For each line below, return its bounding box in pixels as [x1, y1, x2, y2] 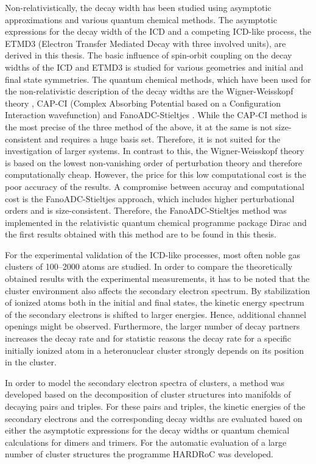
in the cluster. [5, 356, 57, 368]
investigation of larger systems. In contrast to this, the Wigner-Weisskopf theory [5, 144, 304, 157]
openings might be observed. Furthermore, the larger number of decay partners [5, 320, 300, 332]
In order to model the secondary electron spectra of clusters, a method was [5, 376, 285, 388]
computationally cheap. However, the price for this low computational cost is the [5, 168, 306, 181]
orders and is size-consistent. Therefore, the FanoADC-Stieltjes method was [5, 204, 287, 217]
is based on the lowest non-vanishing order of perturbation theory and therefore [5, 156, 302, 169]
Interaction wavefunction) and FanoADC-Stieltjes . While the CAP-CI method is [5, 108, 307, 121]
